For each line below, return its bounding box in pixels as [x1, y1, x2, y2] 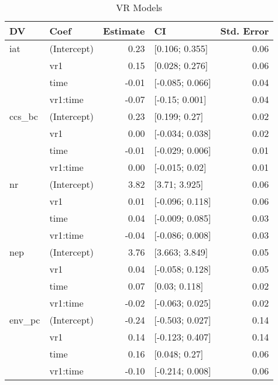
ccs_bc [9, 109, 38, 123]
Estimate [103, 24, 145, 37]
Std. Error [220, 24, 269, 37]
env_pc [9, 313, 40, 326]
